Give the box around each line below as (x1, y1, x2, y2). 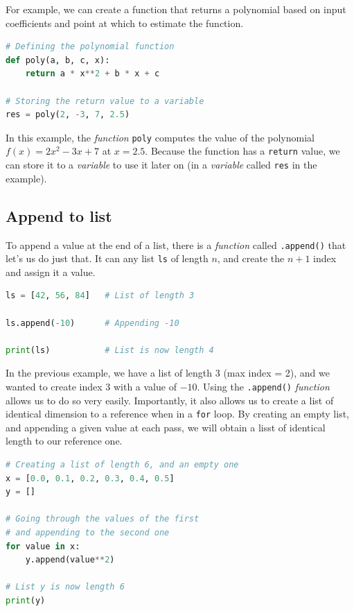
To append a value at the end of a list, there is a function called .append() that (6, 237, 346, 252)
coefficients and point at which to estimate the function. (6, 15, 244, 30)
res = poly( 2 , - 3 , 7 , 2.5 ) (6, 110, 130, 120)
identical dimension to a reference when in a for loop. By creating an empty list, (6, 406, 349, 421)
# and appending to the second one (6, 528, 170, 538)
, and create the (217, 251, 285, 266)
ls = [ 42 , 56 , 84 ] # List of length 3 (6, 291, 195, 301)
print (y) (6, 596, 46, 606)
